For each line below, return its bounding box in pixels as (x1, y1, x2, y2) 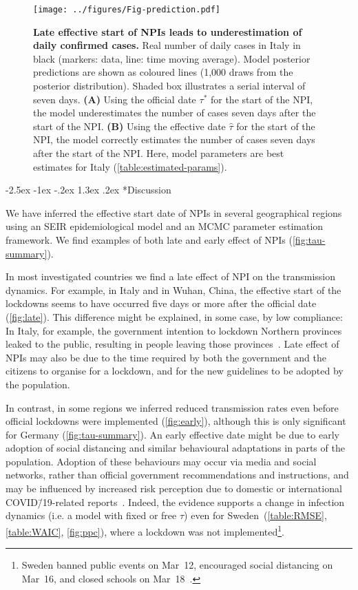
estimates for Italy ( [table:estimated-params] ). (33, 159, 227, 173)
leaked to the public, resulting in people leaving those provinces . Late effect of (6, 337, 339, 351)
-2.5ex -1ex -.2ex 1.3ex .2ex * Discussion (6, 182, 171, 197)
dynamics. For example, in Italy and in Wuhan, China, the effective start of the (6, 282, 341, 297)
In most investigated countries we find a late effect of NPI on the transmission (6, 269, 336, 284)
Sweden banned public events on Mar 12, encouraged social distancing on (21, 558, 333, 572)
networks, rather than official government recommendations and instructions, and (6, 467, 349, 482)
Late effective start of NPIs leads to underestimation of (33, 24, 302, 39)
